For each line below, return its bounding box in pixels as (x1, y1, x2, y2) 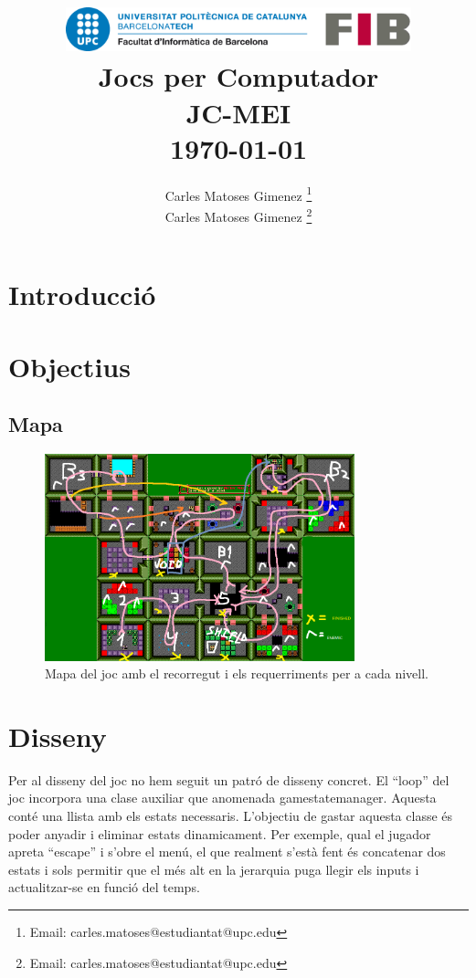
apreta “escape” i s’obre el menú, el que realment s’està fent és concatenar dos (8, 842, 446, 861)
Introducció (8, 276, 156, 313)
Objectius (8, 347, 131, 384)
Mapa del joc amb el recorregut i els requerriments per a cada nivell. (45, 664, 429, 683)
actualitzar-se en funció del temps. (8, 878, 200, 897)
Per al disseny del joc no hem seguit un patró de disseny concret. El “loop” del (8, 770, 450, 789)
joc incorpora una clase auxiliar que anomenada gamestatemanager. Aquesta (8, 788, 437, 807)
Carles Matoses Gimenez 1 (164, 183, 312, 205)
